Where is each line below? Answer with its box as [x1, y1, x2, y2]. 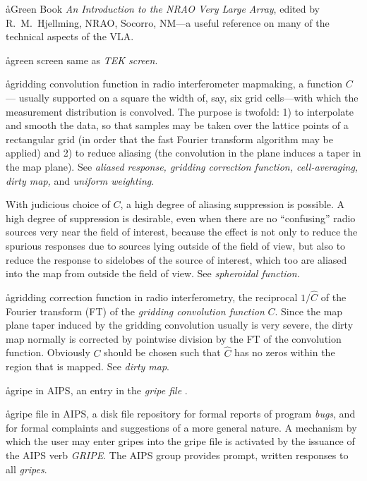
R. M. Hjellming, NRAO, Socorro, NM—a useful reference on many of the [6, 15, 330, 30]
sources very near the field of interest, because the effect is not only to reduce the [6, 224, 358, 239]
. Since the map [275, 303, 343, 318]
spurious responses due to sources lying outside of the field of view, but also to [6, 238, 346, 252]
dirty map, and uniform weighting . [6, 173, 155, 188]
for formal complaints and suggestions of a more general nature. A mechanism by [6, 420, 357, 434]
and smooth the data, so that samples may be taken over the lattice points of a [6, 118, 349, 133]
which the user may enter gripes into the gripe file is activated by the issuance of [6, 434, 355, 449]
